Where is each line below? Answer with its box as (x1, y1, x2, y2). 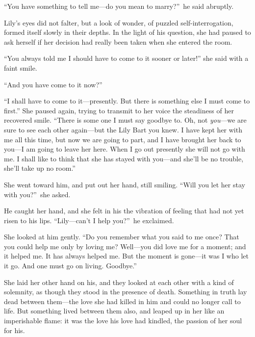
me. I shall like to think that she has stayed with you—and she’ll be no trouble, (4, 153, 244, 163)
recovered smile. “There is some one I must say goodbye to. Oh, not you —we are (4, 115, 247, 125)
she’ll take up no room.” (4, 163, 76, 173)
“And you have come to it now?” (4, 79, 102, 89)
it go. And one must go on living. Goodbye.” (4, 260, 137, 271)
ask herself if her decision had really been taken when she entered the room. (4, 36, 232, 47)
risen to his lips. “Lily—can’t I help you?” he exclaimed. (4, 215, 174, 225)
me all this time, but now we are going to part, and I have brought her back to (4, 134, 241, 144)
